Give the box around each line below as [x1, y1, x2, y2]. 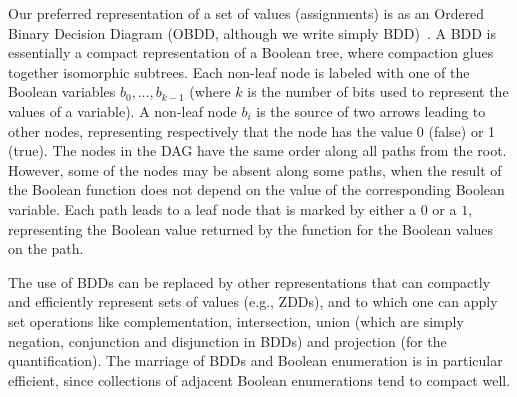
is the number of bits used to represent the [247, 81, 509, 102]
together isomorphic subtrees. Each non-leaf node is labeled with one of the [8, 61, 470, 82]
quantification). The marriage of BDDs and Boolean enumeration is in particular [8, 350, 503, 371]
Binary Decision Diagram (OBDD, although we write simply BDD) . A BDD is [8, 22, 497, 43]
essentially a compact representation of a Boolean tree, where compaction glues [8, 42, 494, 63]
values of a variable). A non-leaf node [8, 100, 237, 121]
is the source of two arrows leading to [256, 100, 486, 121]
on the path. [8, 238, 84, 259]
